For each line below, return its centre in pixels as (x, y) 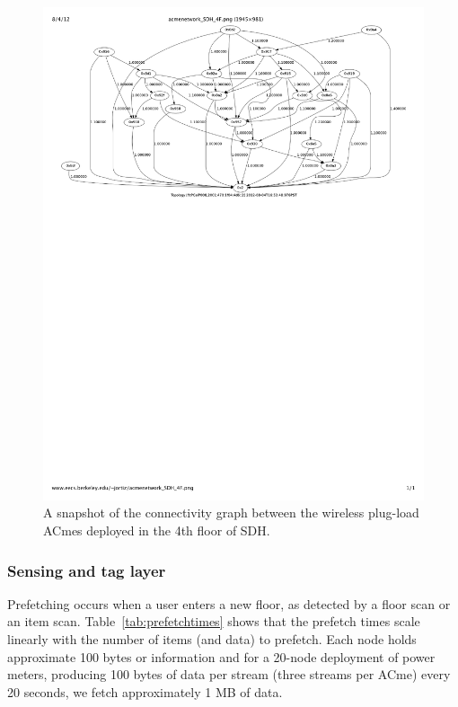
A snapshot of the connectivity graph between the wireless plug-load (231, 513)
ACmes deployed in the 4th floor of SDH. (157, 530)
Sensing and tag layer (87, 570)
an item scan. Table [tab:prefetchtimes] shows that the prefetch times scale (214, 621)
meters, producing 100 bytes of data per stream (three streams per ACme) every (229, 674)
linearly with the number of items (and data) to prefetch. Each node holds (212, 639)
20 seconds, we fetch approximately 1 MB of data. (145, 691)
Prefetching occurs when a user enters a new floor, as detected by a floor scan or (229, 603)
